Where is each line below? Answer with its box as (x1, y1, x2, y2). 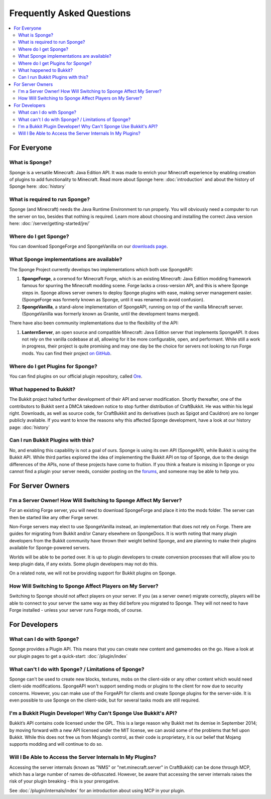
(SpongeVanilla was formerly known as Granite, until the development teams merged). (22, 310, 200, 316)
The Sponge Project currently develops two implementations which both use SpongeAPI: (9, 266, 193, 272)
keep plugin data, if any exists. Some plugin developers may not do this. (9, 560, 158, 567)
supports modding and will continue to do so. (9, 741, 103, 747)
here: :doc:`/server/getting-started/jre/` (9, 220, 90, 226)
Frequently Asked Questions (9, 8, 131, 19)
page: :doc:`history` (9, 424, 50, 430)
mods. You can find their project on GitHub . (22, 350, 112, 356)
